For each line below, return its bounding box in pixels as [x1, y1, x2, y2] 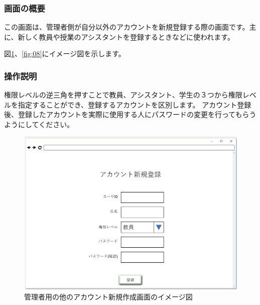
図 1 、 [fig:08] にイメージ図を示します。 [4, 48, 125, 59]
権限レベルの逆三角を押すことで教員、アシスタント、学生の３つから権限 [4, 89, 242, 100]
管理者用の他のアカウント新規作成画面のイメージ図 [24, 291, 193, 302]
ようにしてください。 [4, 119, 74, 129]
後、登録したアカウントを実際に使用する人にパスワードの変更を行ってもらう [4, 109, 256, 120]
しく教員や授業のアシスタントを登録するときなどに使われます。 [25, 31, 234, 42]
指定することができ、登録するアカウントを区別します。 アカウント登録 [18, 99, 251, 110]
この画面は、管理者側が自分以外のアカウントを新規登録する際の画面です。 [4, 22, 249, 32]
